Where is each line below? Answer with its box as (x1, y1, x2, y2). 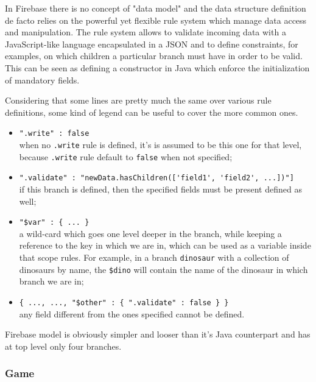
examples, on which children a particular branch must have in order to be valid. (5, 49, 303, 62)
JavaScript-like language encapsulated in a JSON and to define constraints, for (5, 37, 298, 50)
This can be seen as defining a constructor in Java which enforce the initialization (5, 61, 310, 74)
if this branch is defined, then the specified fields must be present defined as (19, 182, 302, 195)
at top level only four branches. (5, 339, 122, 352)
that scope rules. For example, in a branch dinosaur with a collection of (19, 251, 289, 263)
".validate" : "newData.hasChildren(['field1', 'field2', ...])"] (19, 174, 294, 183)
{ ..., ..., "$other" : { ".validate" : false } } (19, 298, 229, 307)
